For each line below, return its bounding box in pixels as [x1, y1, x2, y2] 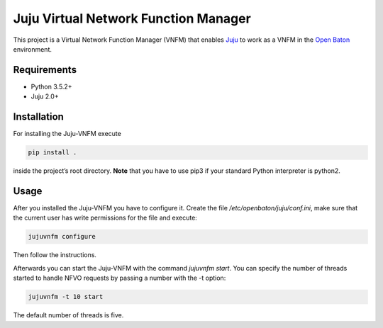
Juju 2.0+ [30, 92, 60, 101]
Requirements [13, 64, 77, 76]
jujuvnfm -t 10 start [28, 293, 104, 301]
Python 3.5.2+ [30, 82, 72, 91]
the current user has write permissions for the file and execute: [13, 213, 198, 222]
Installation [13, 111, 64, 123]
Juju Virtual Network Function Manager [13, 11, 251, 26]
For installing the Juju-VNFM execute [13, 130, 122, 138]
